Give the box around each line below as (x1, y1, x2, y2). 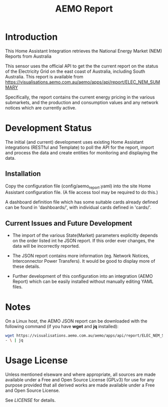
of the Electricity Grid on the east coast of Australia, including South (5, 68, 145, 74)
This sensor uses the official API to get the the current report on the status (5, 63, 158, 69)
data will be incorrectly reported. (12, 243, 80, 249)
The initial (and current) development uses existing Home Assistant (5, 139, 143, 145)
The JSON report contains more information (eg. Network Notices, (12, 253, 149, 259)
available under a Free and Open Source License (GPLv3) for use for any (5, 376, 155, 382)
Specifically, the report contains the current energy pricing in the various (5, 94, 155, 100)
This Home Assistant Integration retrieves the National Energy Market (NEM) (5, 48, 162, 54)
